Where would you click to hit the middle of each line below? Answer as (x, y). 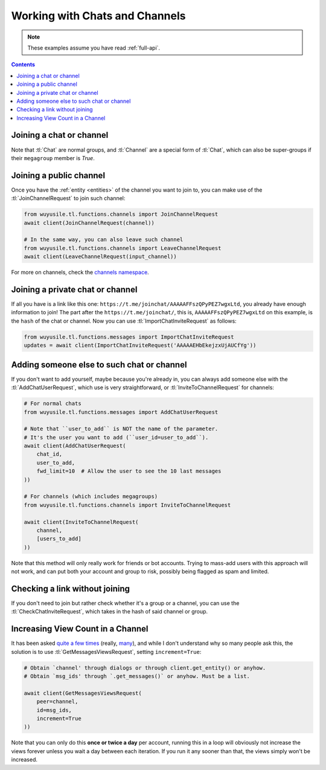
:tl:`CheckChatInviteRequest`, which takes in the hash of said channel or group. (110, 612)
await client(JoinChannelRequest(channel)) (89, 223)
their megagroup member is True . (53, 158)
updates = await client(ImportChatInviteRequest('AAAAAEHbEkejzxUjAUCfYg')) (140, 345)
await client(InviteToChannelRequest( (81, 522)
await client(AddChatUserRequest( (75, 446)
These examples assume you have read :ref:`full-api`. (94, 48)
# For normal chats (53, 404)
